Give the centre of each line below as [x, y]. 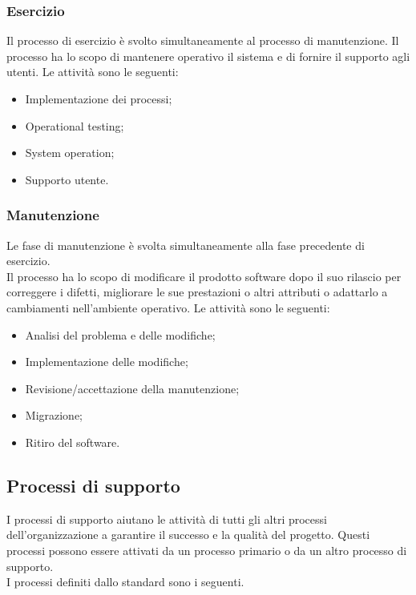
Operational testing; [75, 125]
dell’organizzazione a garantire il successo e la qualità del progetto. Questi [188, 535]
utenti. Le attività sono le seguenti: [93, 72]
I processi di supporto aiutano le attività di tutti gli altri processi [167, 519]
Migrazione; [54, 415]
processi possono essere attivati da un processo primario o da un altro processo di [207, 550]
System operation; [70, 153]
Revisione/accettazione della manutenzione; [132, 388]
